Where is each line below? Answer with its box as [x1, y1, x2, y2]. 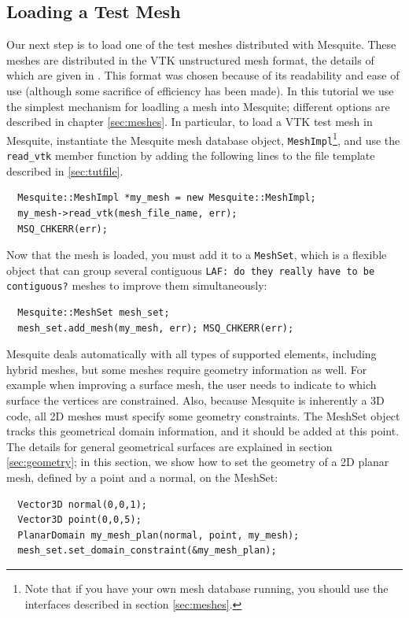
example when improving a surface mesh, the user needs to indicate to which [6, 376, 377, 393]
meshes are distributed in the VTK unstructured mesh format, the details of [6, 51, 374, 68]
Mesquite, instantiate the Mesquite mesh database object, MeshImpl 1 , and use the [6, 129, 400, 148]
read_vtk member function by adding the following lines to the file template [6, 147, 375, 164]
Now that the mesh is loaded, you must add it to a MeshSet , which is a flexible [6, 246, 387, 263]
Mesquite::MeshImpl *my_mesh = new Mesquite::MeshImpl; [17, 192, 316, 204]
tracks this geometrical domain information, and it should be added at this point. [6, 423, 400, 439]
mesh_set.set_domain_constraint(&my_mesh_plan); [17, 545, 277, 557]
